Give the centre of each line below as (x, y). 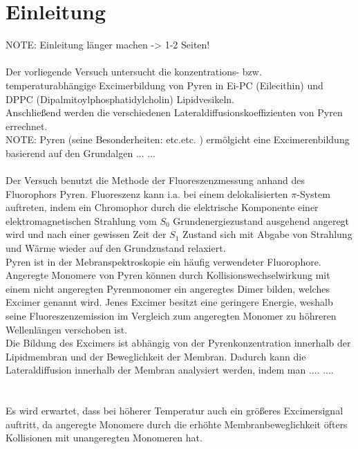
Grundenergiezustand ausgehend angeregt (261, 220)
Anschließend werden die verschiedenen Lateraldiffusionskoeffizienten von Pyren (174, 112)
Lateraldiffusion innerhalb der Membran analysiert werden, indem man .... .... (170, 370)
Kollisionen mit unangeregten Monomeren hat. (104, 438)
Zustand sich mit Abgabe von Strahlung (267, 234)
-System (313, 193)
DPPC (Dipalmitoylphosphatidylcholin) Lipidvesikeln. (120, 99)
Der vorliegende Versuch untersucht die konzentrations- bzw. (134, 72)
